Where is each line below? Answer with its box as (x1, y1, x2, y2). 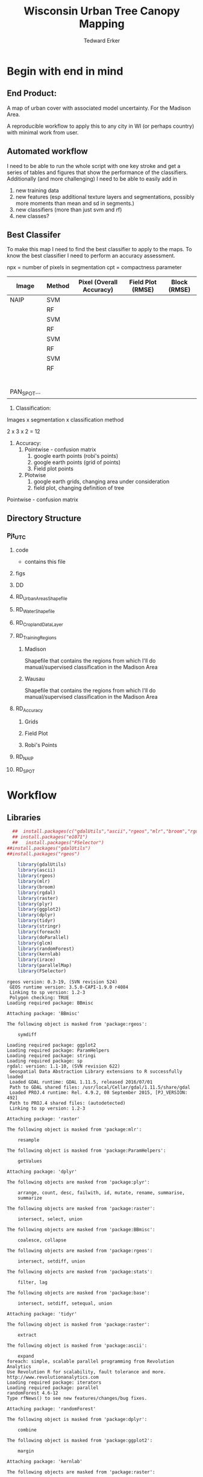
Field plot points (33, 465, 74, 472)
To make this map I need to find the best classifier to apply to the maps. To (7, 246, 192, 253)
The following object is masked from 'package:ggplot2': (7, 1437, 153, 1443)
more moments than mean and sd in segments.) (15, 199, 135, 207)
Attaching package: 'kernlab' (7, 1458, 83, 1464)
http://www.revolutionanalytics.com (7, 1374, 99, 1380)
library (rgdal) (17, 890, 56, 896)
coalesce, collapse (17, 1237, 67, 1243)
